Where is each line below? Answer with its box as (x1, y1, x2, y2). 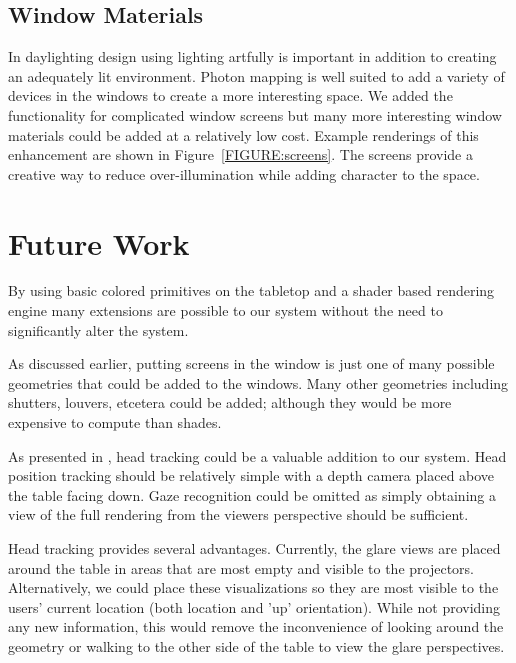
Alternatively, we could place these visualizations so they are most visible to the (8, 577, 499, 598)
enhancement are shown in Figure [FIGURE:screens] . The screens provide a (8, 144, 473, 165)
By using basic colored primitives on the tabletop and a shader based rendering (8, 280, 495, 301)
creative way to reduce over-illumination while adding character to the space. (8, 163, 480, 184)
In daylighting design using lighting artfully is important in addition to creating (8, 46, 497, 67)
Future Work (8, 222, 190, 263)
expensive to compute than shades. (8, 412, 222, 433)
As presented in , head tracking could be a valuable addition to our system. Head (8, 445, 507, 466)
